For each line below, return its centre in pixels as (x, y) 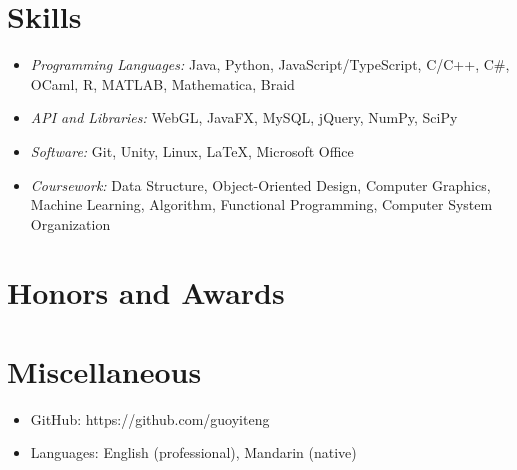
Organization (70, 223)
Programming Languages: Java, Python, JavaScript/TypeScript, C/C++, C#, (270, 64)
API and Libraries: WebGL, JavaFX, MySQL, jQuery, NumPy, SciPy (244, 117)
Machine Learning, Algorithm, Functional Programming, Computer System (261, 204)
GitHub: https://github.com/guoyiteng (150, 418)
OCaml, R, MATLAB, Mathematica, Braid (162, 83)
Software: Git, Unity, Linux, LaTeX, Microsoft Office (192, 150)
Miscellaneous (104, 370)
